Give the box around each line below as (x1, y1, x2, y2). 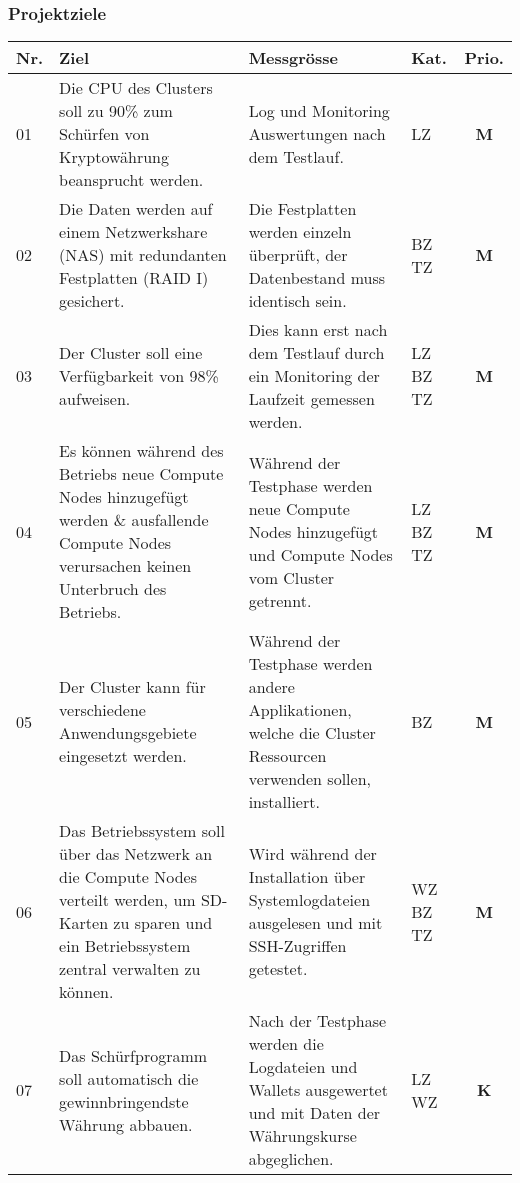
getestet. (248, 957, 308, 981)
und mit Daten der (248, 1101, 381, 1125)
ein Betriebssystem (59, 934, 191, 958)
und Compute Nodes (248, 542, 393, 566)
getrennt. (248, 588, 312, 612)
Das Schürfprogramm (59, 1043, 208, 1067)
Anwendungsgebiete (59, 721, 197, 745)
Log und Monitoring (248, 99, 390, 123)
